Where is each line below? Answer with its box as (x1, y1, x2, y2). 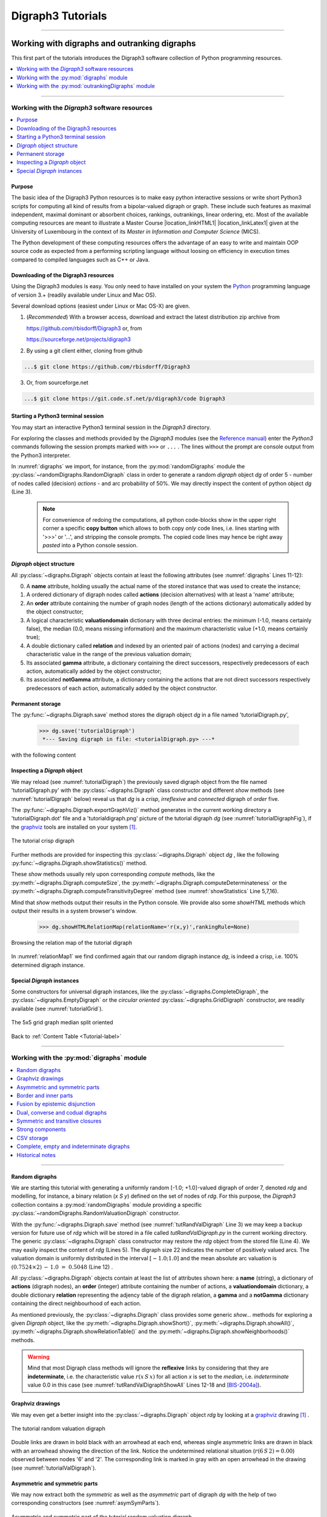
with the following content (11, 751, 76, 758)
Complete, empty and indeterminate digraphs (16, 1143, 130, 1150)
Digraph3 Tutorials (11, 9, 107, 22)
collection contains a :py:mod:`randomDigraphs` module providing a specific (11, 1201, 202, 1208)
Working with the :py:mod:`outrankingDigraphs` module (16, 83, 156, 90)
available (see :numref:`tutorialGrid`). (11, 1005, 103, 1012)
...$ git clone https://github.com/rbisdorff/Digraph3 (24, 363, 190, 370)
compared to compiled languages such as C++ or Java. (11, 255, 150, 263)
